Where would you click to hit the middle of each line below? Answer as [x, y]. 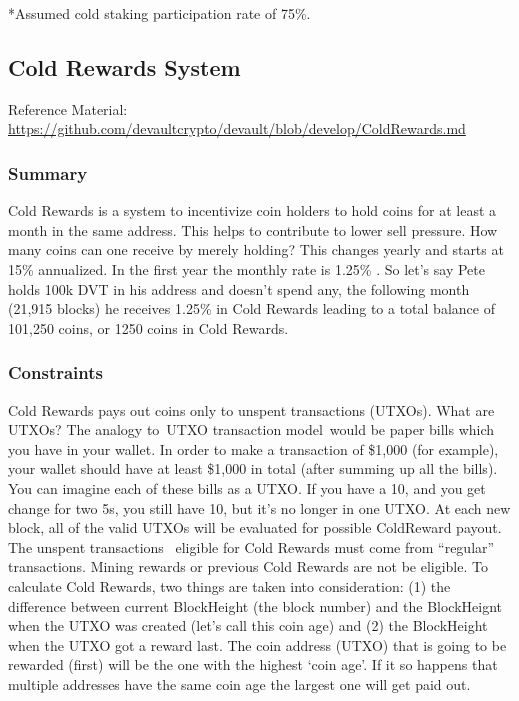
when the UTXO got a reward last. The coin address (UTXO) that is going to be [257, 644]
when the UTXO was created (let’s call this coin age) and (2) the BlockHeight [248, 625]
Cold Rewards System [124, 66]
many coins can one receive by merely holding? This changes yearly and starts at [256, 249]
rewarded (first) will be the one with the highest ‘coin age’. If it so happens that [253, 664]
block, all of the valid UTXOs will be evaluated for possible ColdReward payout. [255, 527]
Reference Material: [68, 108]
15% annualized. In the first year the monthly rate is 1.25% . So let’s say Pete [246, 268]
